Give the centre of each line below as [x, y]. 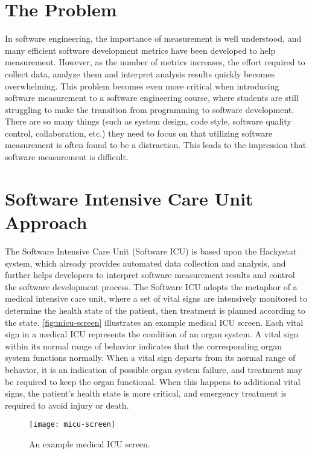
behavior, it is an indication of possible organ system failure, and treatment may [154, 369]
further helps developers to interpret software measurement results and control [150, 275]
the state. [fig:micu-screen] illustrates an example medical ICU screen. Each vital [154, 322]
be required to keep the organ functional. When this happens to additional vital [153, 381]
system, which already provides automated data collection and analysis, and [145, 263]
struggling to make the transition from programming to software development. [150, 109]
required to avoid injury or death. [67, 405]
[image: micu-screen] [72, 425]
